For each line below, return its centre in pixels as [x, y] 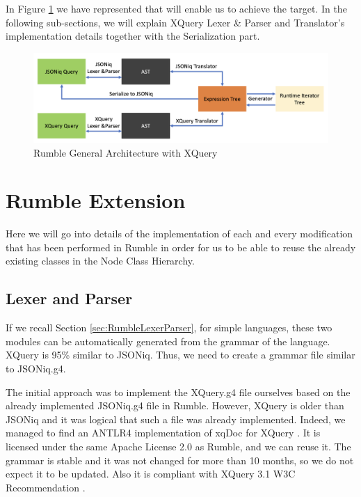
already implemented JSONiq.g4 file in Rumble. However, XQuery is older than [175, 405]
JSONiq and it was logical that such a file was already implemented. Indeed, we [176, 419]
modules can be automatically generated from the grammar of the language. [168, 341]
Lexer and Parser [69, 298]
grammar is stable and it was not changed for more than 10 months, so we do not [180, 460]
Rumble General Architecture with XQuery [126, 152]
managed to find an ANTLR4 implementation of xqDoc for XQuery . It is [163, 433]
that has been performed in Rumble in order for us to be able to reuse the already [181, 247]
